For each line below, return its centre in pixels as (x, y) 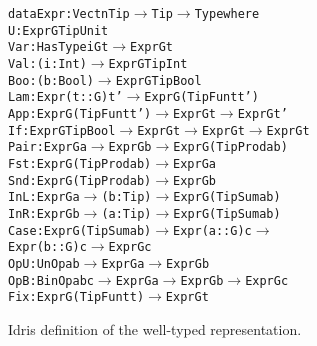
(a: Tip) (126, 213)
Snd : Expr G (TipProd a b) (80, 180)
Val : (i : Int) (47, 63)
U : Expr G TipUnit (58, 30)
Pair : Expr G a (47, 147)
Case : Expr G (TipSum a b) (80, 230)
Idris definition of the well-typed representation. (155, 328)
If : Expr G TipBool (62, 130)
